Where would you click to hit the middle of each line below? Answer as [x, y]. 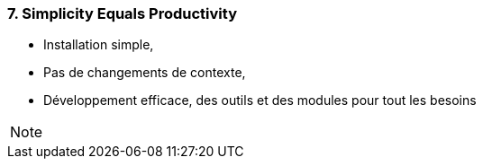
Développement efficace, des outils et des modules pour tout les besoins [260, 100]
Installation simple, [99, 45]
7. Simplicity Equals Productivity [122, 13]
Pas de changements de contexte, [145, 73]
